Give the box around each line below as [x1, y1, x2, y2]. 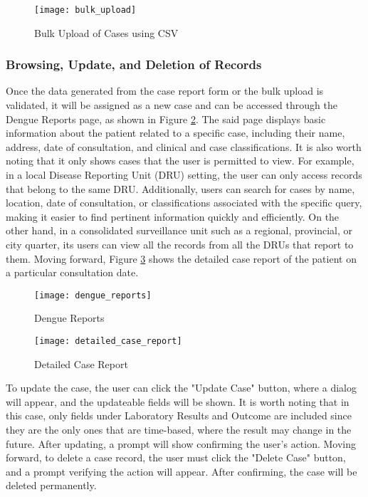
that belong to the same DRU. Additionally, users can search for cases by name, [6, 181, 355, 196]
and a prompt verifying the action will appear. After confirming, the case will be [6, 464, 357, 478]
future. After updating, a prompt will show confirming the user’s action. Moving [6, 436, 357, 451]
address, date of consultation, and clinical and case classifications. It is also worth [6, 139, 362, 154]
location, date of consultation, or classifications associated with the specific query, [6, 195, 362, 210]
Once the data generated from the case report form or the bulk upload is [6, 83, 324, 98]
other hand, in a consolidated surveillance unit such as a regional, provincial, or [6, 223, 353, 238]
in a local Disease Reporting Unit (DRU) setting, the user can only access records [6, 167, 362, 182]
